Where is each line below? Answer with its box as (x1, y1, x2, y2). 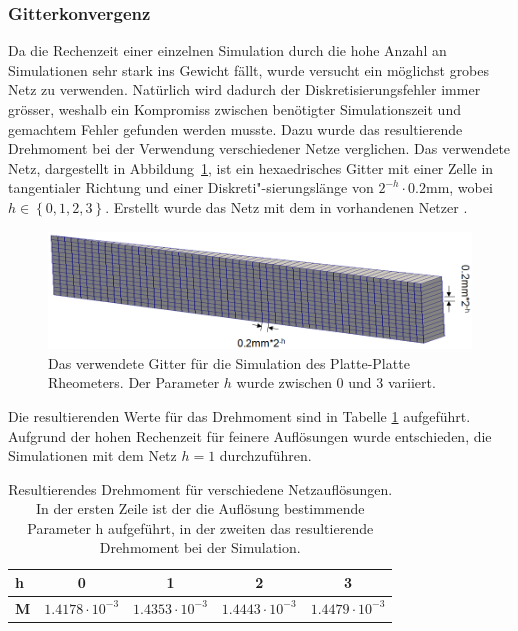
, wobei (449, 177, 493, 198)
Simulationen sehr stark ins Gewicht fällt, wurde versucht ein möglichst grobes (8, 59, 490, 80)
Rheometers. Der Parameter (48, 372, 220, 393)
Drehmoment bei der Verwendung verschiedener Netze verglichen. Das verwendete (8, 138, 511, 159)
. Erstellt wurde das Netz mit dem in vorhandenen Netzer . (105, 196, 468, 217)
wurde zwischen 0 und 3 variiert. (236, 372, 436, 393)
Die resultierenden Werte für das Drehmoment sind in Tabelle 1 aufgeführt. (8, 405, 471, 426)
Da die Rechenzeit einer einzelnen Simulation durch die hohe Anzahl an (8, 40, 447, 61)
